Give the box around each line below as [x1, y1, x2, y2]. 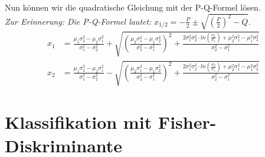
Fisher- [158, 110, 217, 134]
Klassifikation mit [5, 110, 152, 134]
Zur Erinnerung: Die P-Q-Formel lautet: [5, 15, 152, 27]
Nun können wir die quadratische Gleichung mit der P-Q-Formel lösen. [5, 1, 261, 13]
